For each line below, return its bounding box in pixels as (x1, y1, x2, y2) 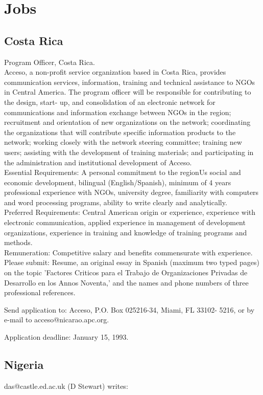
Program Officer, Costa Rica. (4, 56, 95, 67)
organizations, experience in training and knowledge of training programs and (4, 227, 247, 237)
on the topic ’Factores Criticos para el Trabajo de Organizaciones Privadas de (4, 267, 248, 278)
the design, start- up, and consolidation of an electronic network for (4, 96, 216, 107)
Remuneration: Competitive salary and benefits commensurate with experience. (4, 247, 253, 257)
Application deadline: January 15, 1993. (4, 332, 129, 342)
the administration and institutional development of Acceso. (4, 157, 192, 167)
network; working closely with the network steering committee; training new (4, 137, 242, 147)
